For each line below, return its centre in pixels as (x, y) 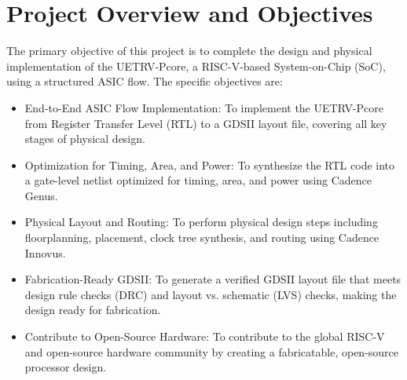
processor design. (66, 367)
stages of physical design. (85, 139)
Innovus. (45, 252)
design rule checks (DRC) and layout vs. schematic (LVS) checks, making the (211, 294)
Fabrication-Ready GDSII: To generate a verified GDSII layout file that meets (213, 279)
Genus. (41, 195)
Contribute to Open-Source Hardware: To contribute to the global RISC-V (205, 336)
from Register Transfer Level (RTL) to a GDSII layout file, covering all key (206, 123)
